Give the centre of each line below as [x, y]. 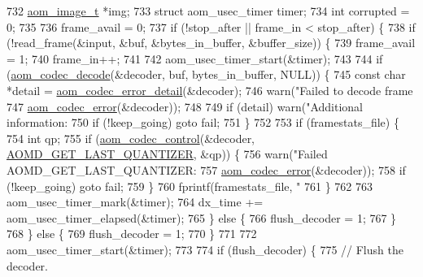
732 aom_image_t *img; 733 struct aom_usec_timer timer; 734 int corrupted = [208, 11]
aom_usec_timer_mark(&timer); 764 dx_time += [135, 202]
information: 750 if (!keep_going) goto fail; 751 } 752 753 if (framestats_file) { [203, 122]
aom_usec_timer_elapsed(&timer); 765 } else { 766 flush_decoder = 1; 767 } [202, 217]
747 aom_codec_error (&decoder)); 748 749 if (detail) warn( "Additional [185, 106]
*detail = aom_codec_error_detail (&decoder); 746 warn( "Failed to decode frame [210, 90]
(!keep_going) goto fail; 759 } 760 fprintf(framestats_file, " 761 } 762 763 [190, 186]
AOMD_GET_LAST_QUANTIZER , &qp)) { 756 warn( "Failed [167, 154]
